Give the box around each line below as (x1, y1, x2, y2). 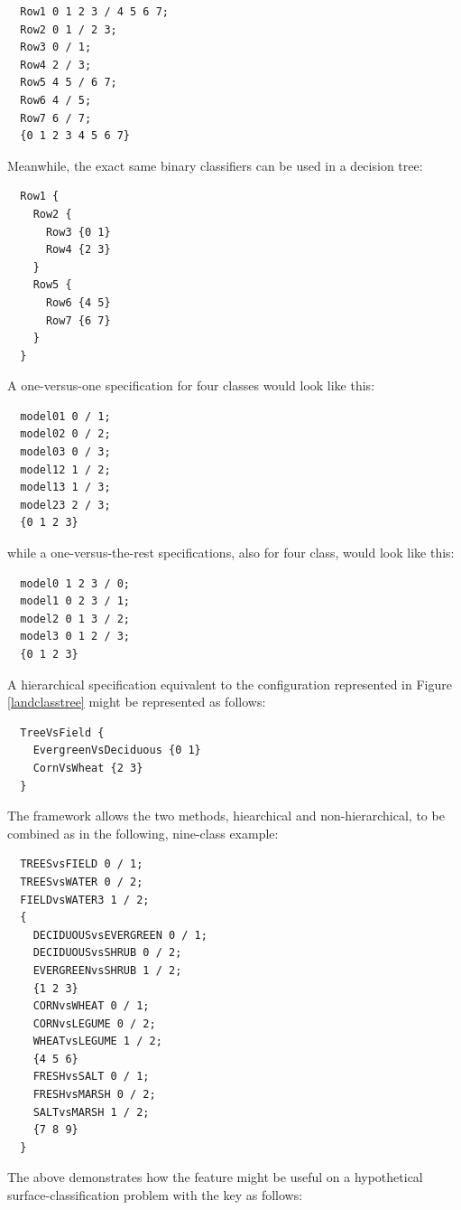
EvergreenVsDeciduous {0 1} (32, 744, 201, 757)
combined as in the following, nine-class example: (7, 823, 279, 842)
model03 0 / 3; (20, 446, 111, 459)
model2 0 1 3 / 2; (20, 612, 131, 625)
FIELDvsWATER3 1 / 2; (20, 893, 150, 906)
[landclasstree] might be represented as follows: (7, 692, 266, 711)
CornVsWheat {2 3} (32, 761, 143, 774)
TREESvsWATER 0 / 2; (20, 875, 143, 888)
